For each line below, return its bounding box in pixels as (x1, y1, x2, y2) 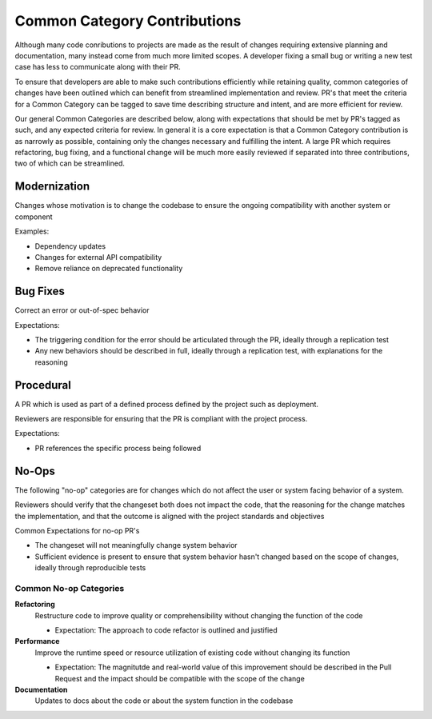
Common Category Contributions (14, 12, 242, 30)
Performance (14, 637, 60, 646)
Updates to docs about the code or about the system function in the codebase (34, 696, 294, 705)
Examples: (14, 226, 50, 236)
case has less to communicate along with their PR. (14, 62, 182, 72)
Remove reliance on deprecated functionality (34, 264, 183, 274)
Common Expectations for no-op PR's (14, 525, 140, 535)
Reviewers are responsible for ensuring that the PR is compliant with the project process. (14, 414, 308, 424)
